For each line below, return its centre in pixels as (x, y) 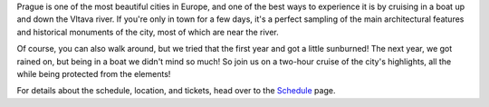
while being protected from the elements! (94, 73)
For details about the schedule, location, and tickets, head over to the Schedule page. (176, 91)
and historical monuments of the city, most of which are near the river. (148, 32)
